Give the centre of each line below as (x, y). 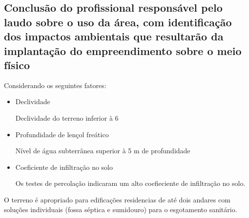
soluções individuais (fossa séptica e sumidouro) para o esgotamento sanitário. (121, 209)
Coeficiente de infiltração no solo (64, 167)
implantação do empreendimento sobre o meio (123, 50)
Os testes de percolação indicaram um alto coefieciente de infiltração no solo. (130, 183)
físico (17, 64)
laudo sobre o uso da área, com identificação (118, 22)
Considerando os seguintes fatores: (55, 85)
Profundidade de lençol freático (62, 134)
